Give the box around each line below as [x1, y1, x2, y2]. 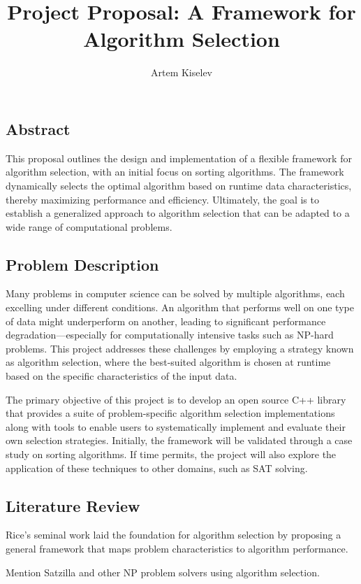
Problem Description [6, 253, 159, 275]
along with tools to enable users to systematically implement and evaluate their [6, 419, 346, 434]
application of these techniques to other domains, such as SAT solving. [6, 460, 308, 475]
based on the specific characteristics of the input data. [6, 369, 237, 383]
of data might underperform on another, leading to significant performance [6, 313, 326, 328]
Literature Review [6, 494, 140, 516]
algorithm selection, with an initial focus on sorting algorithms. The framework [6, 164, 344, 179]
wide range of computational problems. [6, 219, 172, 234]
